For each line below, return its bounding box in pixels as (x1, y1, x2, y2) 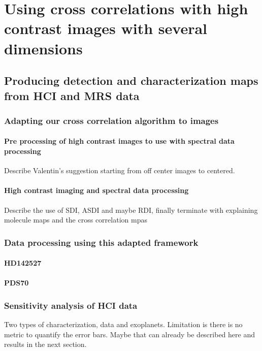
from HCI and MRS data (4, 87, 140, 103)
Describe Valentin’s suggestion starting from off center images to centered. (4, 165, 235, 176)
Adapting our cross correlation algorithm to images (4, 114, 219, 126)
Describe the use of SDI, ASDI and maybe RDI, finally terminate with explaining (4, 204, 258, 215)
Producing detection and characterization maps (4, 73, 258, 88)
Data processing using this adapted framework (4, 236, 199, 248)
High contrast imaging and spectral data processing (4, 185, 189, 196)
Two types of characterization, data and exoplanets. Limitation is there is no (4, 319, 243, 330)
